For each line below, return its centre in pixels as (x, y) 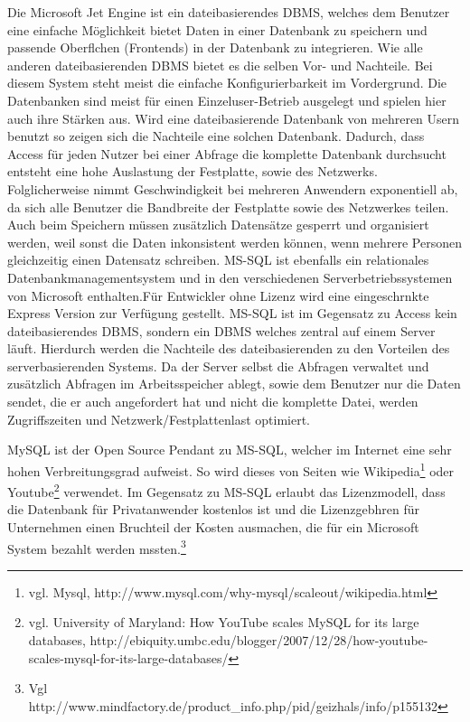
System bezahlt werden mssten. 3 (97, 547)
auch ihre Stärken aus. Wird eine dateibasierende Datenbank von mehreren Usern (234, 118)
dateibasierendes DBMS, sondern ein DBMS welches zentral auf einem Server (221, 330)
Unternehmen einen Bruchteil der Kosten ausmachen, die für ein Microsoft (213, 526)
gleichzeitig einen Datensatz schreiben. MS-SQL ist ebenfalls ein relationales (218, 260)
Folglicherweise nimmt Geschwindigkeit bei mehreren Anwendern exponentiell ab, (233, 188)
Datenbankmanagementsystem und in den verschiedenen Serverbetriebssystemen (230, 277)
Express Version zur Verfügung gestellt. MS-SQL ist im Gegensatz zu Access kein (232, 313)
